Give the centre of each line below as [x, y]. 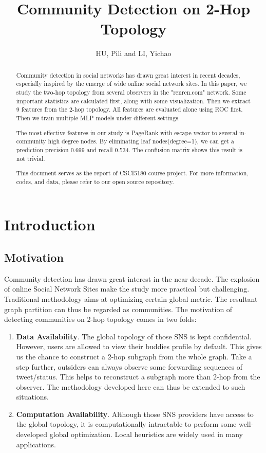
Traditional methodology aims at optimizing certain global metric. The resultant [131, 298]
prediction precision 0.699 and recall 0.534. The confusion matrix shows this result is [129, 149]
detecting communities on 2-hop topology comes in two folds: [100, 319]
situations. [32, 397]
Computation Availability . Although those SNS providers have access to [135, 414]
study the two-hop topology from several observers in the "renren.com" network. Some [131, 92]
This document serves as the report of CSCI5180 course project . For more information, [132, 173]
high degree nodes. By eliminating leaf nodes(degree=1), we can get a [141, 141]
